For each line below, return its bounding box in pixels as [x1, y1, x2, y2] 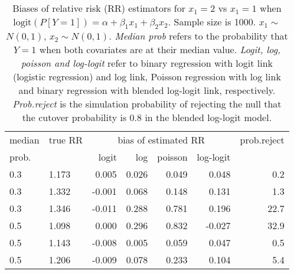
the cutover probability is [22, 110, 127, 125]
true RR [48, 133, 83, 147]
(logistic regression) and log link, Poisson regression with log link [12, 70, 281, 84]
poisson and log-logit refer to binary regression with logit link [21, 56, 273, 70]
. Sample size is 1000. [168, 15, 256, 28]
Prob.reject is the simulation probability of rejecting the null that [12, 97, 282, 111]
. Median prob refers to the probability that [109, 29, 288, 43]
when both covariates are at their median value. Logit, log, [39, 43, 280, 57]
